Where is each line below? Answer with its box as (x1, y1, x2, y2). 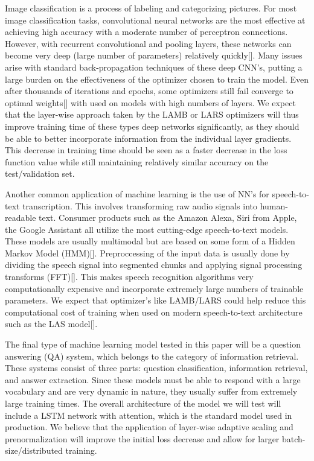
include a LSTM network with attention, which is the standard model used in (5, 409, 292, 421)
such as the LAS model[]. (5, 317, 98, 330)
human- (260, 199, 288, 212)
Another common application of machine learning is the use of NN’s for (5, 187, 269, 200)
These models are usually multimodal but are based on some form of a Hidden (5, 235, 295, 247)
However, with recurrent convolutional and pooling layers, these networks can (5, 37, 292, 49)
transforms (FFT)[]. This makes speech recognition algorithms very (5, 270, 254, 283)
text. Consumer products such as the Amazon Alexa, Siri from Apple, (39, 211, 297, 224)
